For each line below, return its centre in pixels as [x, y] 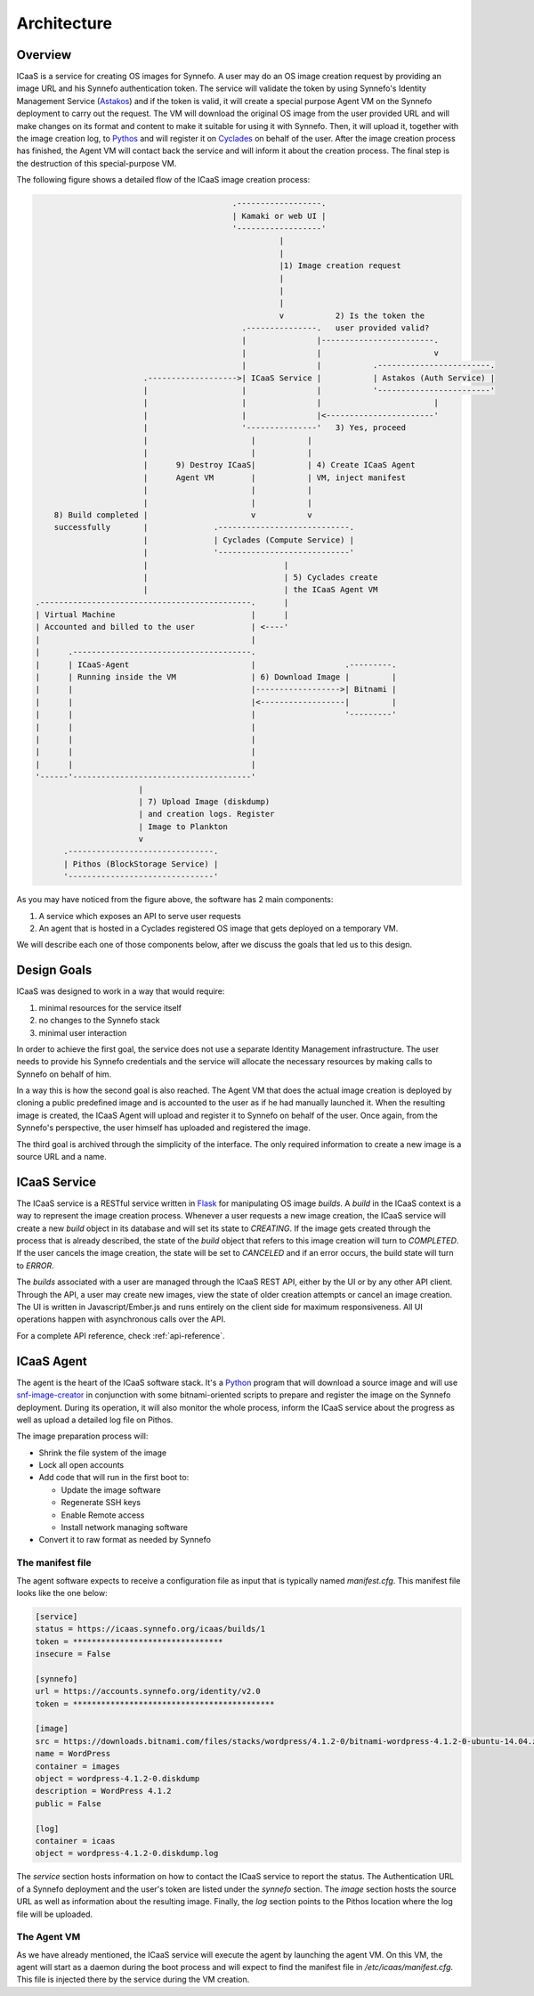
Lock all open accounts [81, 1465]
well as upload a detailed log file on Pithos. [95, 1420]
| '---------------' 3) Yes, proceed [275, 428]
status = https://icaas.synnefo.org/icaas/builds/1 [150, 1629]
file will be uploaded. [55, 1914]
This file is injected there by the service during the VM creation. [133, 1980]
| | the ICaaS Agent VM [260, 590]
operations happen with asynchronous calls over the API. [121, 1319]
